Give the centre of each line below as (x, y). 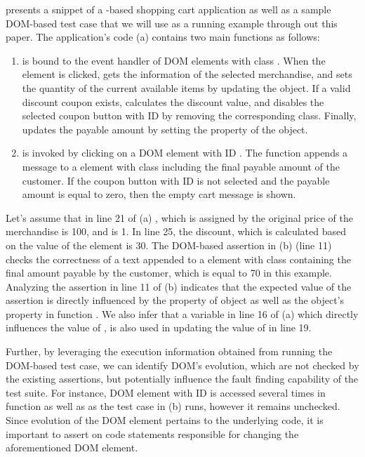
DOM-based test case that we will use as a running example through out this (172, 23)
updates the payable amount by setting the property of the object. (165, 129)
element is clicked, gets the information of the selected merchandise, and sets (187, 74)
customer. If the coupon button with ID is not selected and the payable (176, 180)
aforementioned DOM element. (72, 448)
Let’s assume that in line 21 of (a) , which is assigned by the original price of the (179, 217)
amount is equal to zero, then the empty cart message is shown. (159, 194)
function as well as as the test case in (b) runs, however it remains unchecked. (173, 406)
